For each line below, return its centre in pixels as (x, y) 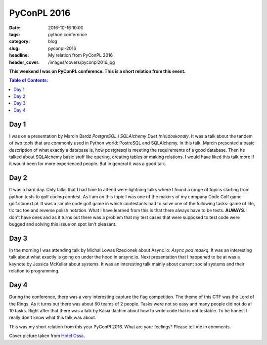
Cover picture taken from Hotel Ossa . (47, 336)
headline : (19, 55)
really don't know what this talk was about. (53, 318)
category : (20, 42)
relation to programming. (34, 271)
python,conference (68, 34)
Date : (15, 28)
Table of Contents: (29, 80)
